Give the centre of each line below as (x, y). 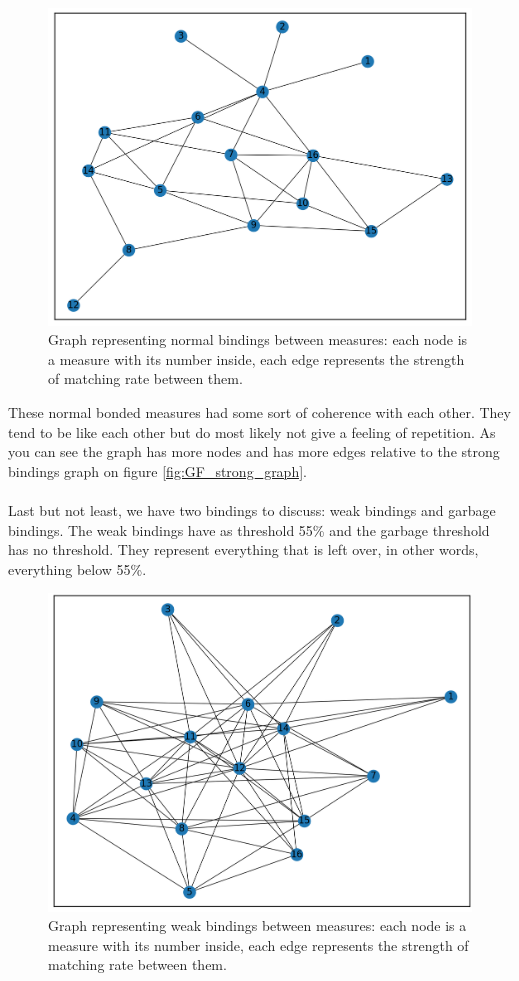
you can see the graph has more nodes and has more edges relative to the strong (254, 451)
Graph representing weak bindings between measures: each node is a (257, 925)
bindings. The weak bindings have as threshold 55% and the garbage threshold (249, 529)
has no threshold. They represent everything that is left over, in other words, (243, 549)
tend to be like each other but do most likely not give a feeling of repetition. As (252, 431)
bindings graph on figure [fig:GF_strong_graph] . (157, 470)
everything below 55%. (77, 568)
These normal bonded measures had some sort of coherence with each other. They (259, 411)
